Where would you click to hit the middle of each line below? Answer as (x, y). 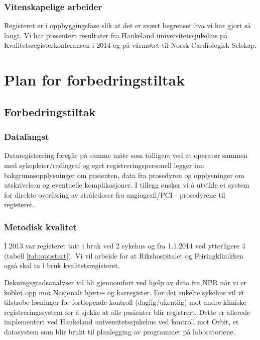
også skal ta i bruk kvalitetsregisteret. (62, 265)
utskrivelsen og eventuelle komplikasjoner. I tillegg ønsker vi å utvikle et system (127, 185)
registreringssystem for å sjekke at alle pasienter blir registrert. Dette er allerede (127, 312)
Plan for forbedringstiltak (95, 80)
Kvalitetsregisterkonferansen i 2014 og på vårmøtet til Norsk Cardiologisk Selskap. (131, 45)
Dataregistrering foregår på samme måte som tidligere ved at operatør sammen (126, 155)
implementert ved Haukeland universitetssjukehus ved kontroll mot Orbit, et (121, 322)
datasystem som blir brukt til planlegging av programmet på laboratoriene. (120, 331)
